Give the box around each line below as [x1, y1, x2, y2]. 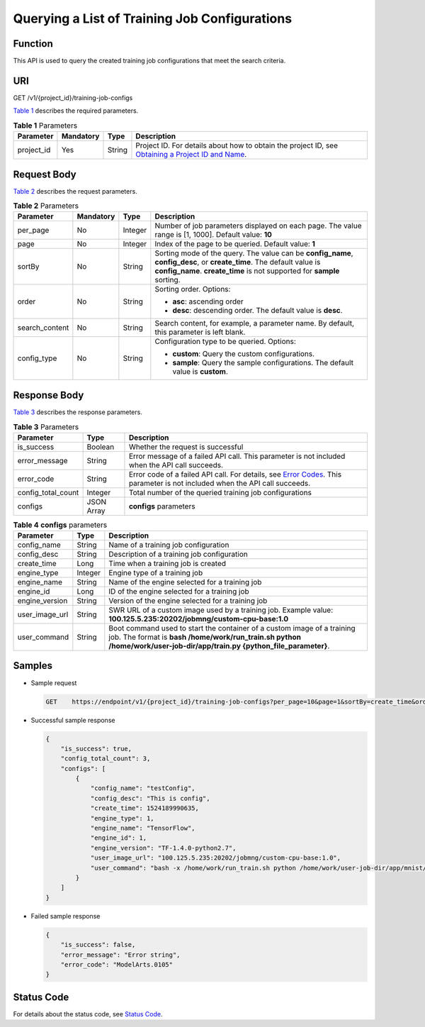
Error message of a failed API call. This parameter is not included [128, 451, 346, 461]
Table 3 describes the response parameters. [13, 408, 143, 416]
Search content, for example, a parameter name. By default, [154, 318, 354, 328]
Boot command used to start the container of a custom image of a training [108, 623, 356, 633]
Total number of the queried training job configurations [128, 487, 312, 497]
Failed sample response [30, 911, 101, 920]
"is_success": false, [60, 940, 136, 949]
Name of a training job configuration [108, 540, 229, 550]
